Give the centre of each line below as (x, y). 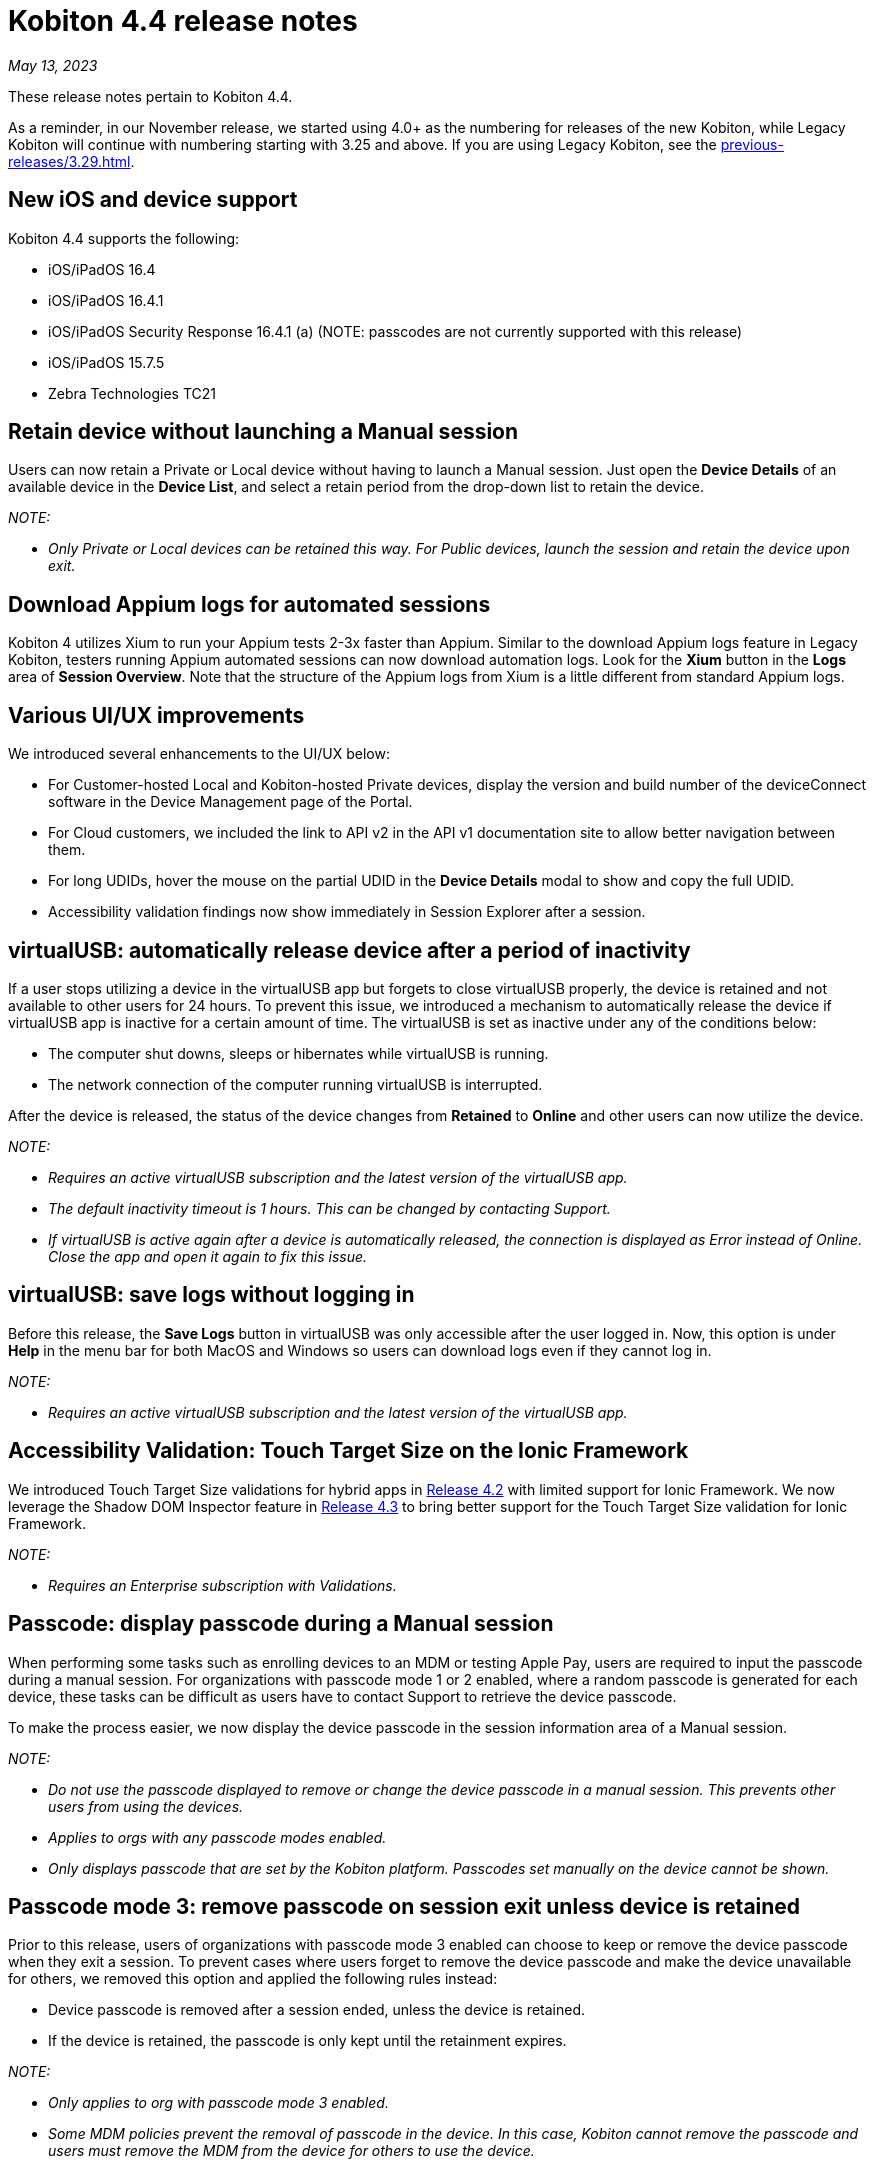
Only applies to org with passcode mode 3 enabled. (218, 2103)
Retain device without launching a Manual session (263, 432)
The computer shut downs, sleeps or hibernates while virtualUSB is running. (298, 1053)
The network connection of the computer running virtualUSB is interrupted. (295, 1084)
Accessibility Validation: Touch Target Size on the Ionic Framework (348, 1451)
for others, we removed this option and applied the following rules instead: (253, 1979)
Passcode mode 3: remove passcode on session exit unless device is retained (404, 1906)
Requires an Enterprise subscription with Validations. (222, 1585)
